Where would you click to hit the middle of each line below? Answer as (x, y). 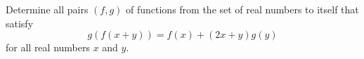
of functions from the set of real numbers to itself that (242, 9)
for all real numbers (48, 47)
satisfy (20, 23)
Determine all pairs (47, 9)
